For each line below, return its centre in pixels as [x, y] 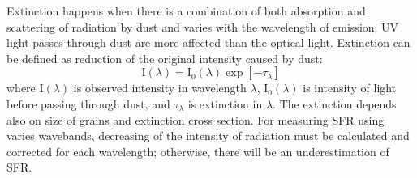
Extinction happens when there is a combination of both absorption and [186, 11]
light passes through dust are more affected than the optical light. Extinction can [208, 42]
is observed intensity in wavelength [160, 88]
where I [25, 88]
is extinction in [225, 103]
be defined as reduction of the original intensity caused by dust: [165, 58]
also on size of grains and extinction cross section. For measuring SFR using [196, 119]
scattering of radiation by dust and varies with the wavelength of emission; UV [203, 26]
